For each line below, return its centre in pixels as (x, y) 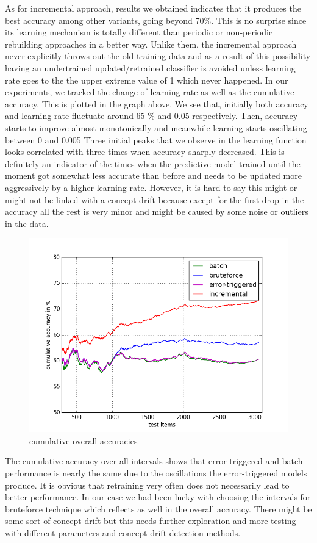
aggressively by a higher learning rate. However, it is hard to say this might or (151, 187)
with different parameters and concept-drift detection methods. (123, 533)
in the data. (27, 223)
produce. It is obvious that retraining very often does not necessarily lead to (147, 485)
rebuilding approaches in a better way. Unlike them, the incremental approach (151, 44)
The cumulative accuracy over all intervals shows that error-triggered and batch (154, 461)
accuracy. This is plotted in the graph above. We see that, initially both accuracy (157, 103)
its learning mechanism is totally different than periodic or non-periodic (139, 32)
